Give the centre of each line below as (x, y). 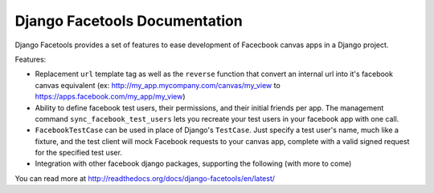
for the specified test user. (78, 153)
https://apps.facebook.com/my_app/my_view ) (110, 97)
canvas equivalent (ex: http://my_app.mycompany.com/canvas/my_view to (158, 85)
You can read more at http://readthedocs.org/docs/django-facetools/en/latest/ (145, 178)
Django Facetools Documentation (129, 21)
